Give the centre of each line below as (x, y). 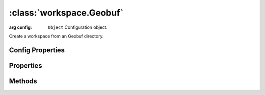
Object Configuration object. (78, 27)
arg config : (21, 27)
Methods (23, 81)
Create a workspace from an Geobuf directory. (56, 36)
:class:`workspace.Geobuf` (66, 13)
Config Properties (37, 50)
